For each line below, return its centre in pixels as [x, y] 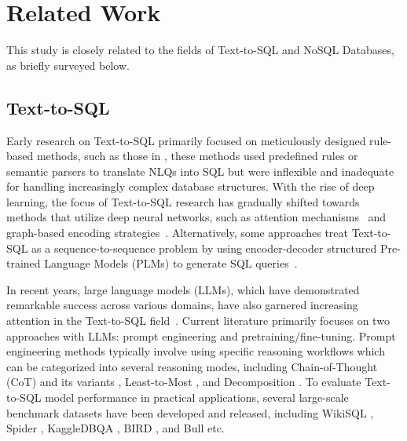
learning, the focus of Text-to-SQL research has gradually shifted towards [183, 201]
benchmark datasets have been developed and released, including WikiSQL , [190, 412]
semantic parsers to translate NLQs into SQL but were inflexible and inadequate [200, 171]
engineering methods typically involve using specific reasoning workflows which [196, 351]
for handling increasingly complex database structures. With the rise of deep [191, 186]
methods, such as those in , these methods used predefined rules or [197, 156]
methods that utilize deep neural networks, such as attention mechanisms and [196, 217]
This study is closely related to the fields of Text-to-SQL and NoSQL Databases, [200, 50]
